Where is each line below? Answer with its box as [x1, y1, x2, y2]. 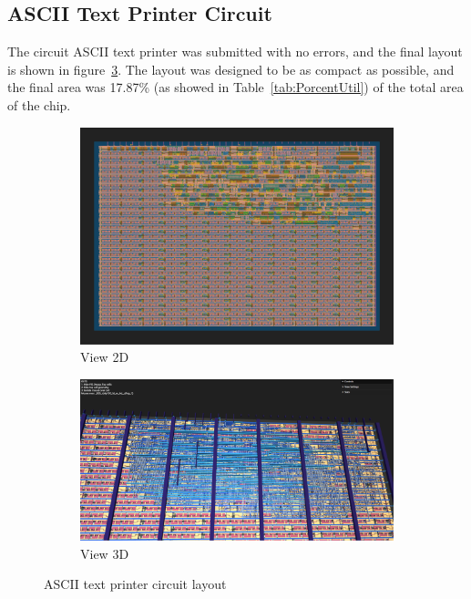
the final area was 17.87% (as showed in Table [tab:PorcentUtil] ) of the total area [7, 77, 464, 97]
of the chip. [7, 95, 71, 114]
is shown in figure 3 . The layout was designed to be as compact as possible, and [7, 59, 455, 78]
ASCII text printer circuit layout [44, 574, 227, 594]
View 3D [80, 543, 129, 563]
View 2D [80, 347, 129, 367]
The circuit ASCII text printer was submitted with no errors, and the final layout [7, 42, 463, 61]
